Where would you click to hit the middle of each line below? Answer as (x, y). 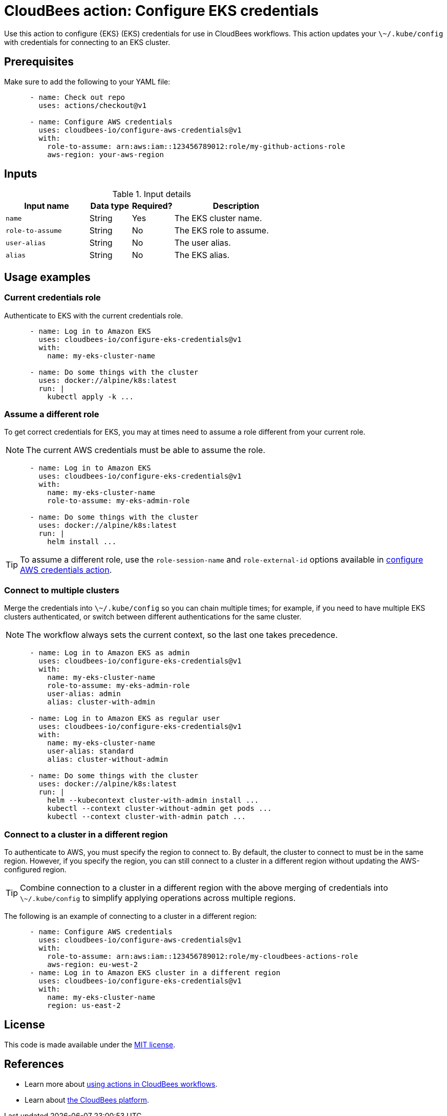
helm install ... (82, 542)
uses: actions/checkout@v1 (93, 105)
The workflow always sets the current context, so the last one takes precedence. (182, 635)
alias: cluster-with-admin (101, 702)
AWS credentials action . (66, 570)
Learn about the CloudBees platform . (87, 1100)
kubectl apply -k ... (90, 396)
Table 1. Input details (152, 194)
